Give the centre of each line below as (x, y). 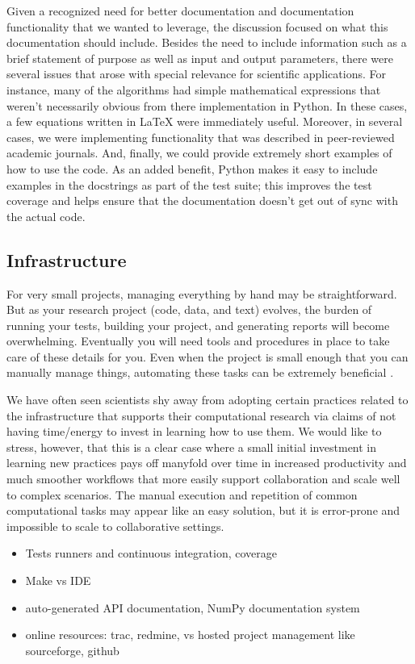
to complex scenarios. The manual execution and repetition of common (182, 494)
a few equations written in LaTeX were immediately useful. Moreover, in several (205, 121)
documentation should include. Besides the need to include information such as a (207, 42)
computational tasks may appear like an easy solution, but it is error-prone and (203, 510)
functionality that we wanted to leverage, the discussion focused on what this (197, 26)
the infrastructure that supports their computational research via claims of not (201, 415)
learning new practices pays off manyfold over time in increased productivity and (207, 463)
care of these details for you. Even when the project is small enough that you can (207, 356)
